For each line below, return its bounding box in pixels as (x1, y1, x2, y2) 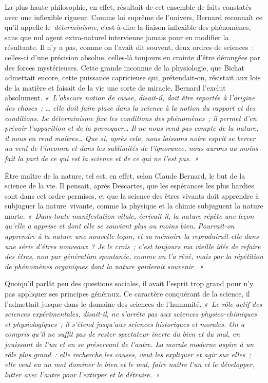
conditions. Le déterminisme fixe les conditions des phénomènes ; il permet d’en (5, 112, 257, 123)
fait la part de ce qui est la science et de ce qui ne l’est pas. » (5, 152, 199, 163)
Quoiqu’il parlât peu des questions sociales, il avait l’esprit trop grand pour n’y (5, 278, 254, 289)
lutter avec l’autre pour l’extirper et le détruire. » (5, 369, 160, 379)
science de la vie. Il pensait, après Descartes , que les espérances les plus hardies (5, 180, 254, 191)
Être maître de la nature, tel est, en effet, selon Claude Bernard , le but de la (5, 170, 245, 181)
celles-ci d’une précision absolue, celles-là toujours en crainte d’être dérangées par (5, 51, 260, 62)
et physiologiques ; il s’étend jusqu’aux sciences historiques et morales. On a (5, 318, 245, 329)
